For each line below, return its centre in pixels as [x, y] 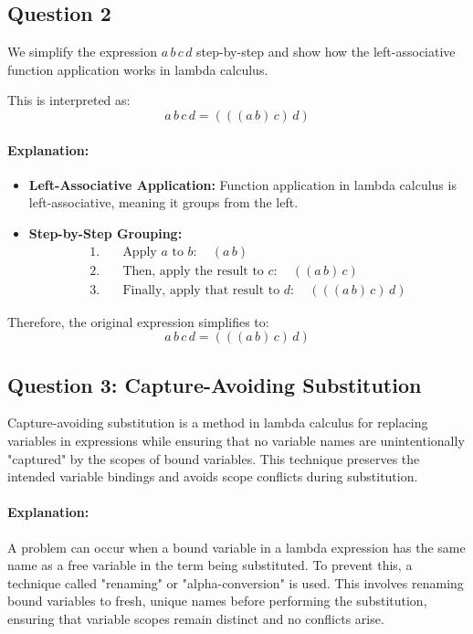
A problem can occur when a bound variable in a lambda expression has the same [236, 547]
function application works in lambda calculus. [138, 69]
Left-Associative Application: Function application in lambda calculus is [242, 184]
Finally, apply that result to [201, 290]
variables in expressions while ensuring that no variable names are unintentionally [236, 441]
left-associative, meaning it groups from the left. [163, 202]
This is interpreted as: [69, 100]
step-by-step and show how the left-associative [326, 52]
